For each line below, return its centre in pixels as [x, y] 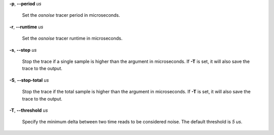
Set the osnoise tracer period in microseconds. [71, 15]
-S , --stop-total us [29, 80]
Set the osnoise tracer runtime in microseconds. [72, 39]
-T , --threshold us [29, 110]
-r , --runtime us [26, 27]
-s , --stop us [23, 50]
